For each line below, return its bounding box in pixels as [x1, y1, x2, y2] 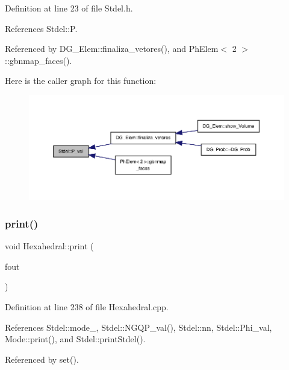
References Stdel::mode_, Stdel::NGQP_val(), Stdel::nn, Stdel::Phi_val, [5, 321, 272, 333]
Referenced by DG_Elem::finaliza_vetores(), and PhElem [5, 42, 219, 55]
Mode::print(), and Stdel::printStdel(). [5, 333, 146, 345]
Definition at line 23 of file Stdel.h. [5, 2, 133, 14]
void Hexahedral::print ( [5, 240, 94, 252]
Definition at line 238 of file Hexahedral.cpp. [5, 300, 169, 313]
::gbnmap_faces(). [5, 54, 72, 66]
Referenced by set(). [5, 352, 79, 365]
